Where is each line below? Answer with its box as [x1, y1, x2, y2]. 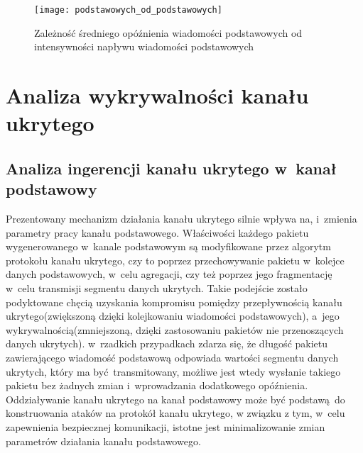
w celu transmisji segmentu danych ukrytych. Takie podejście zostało [6, 280, 308, 295]
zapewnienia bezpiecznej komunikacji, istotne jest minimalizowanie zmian [6, 419, 325, 434]
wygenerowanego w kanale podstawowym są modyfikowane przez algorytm [6, 239, 331, 254]
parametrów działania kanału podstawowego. [6, 433, 201, 448]
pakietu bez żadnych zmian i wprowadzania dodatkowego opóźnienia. [6, 378, 308, 393]
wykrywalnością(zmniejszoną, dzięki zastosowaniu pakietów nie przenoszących [6, 322, 344, 337]
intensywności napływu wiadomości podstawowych [34, 39, 254, 54]
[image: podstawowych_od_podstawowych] [34, 5, 222, 15]
